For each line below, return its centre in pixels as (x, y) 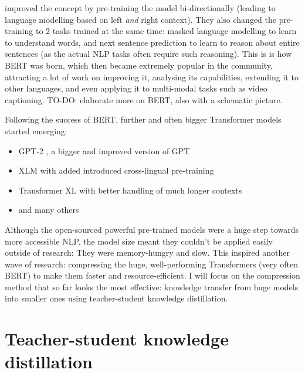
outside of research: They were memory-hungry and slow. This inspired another (147, 252)
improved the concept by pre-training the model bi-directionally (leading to (140, 8)
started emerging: (36, 130)
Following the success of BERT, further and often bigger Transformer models (143, 119)
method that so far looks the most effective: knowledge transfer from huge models (152, 286)
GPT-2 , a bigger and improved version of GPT (104, 150)
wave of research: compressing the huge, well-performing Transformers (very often (152, 264)
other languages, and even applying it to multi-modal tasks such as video (136, 88)
